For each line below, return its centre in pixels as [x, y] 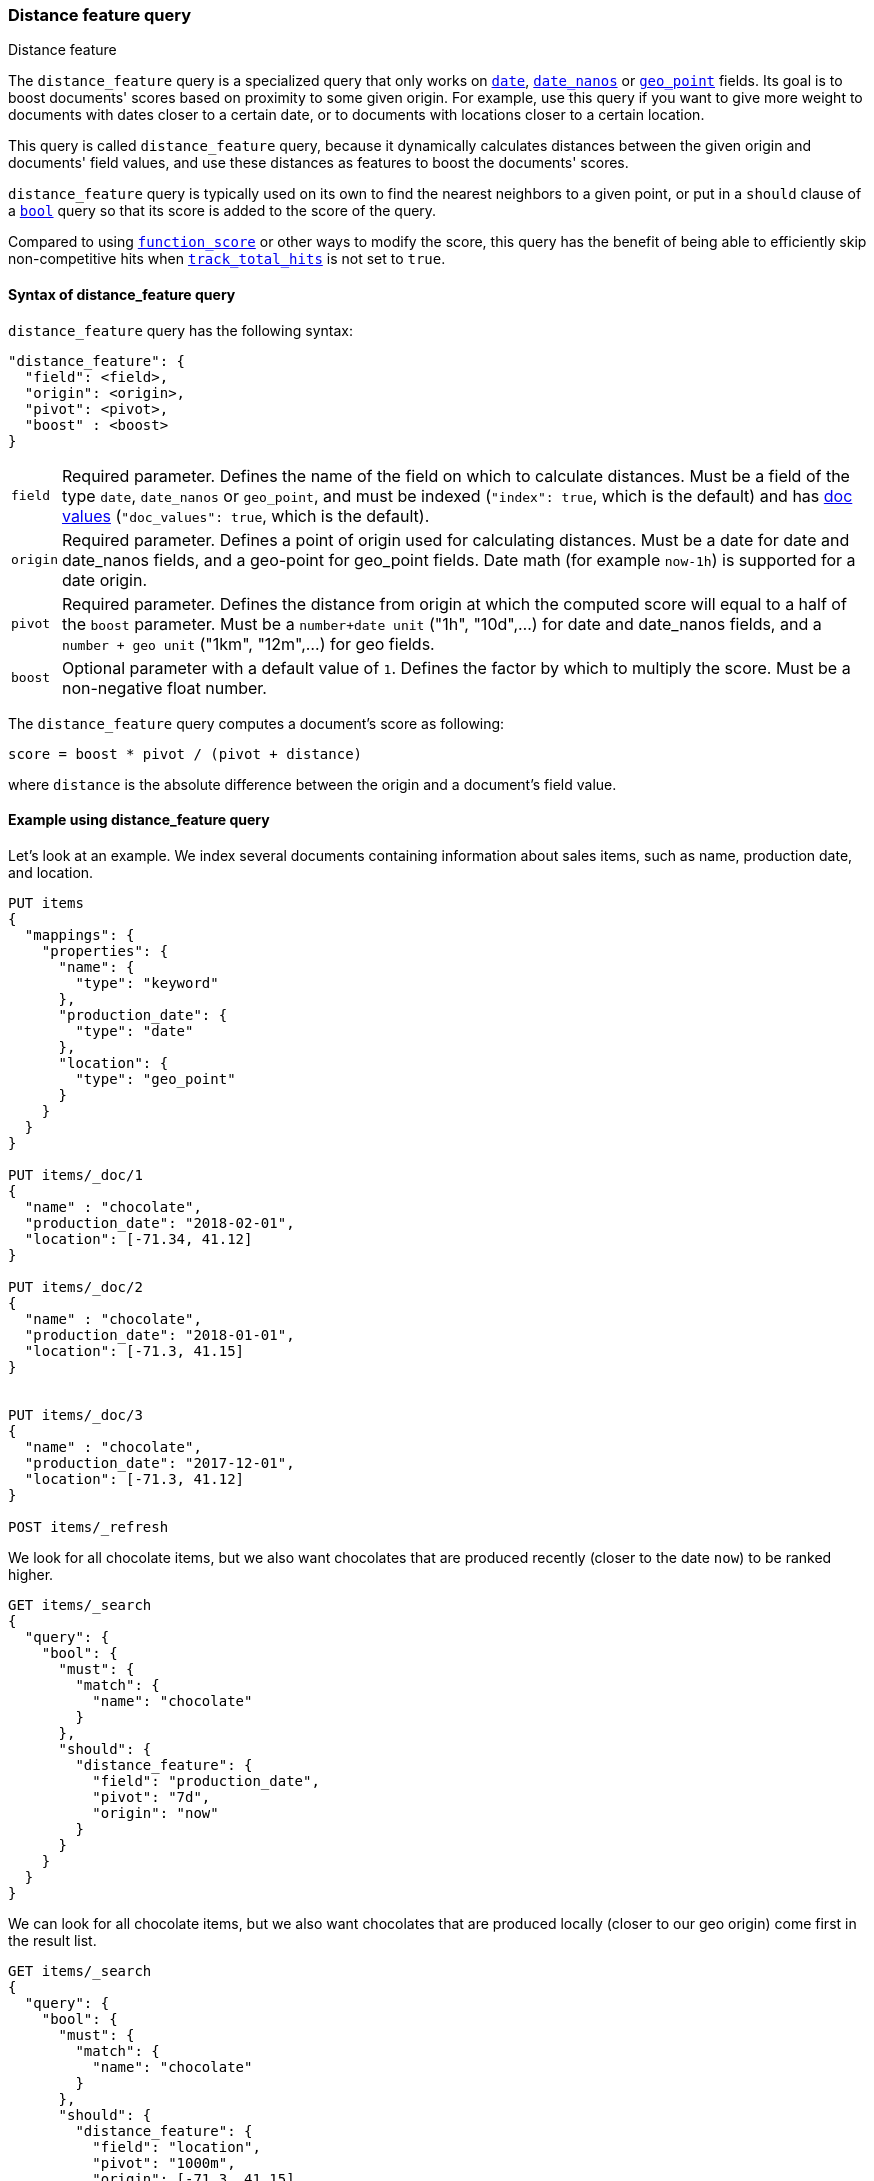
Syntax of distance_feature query [122, 294]
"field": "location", [176, 2146]
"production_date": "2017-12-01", [159, 1462]
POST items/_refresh [88, 1526]
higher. [31, 1574]
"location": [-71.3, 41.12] [134, 1478]
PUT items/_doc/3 [75, 1414]
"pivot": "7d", [151, 1796]
